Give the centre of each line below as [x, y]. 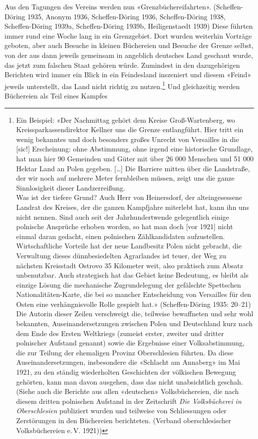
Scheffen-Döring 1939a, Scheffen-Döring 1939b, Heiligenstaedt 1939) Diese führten [129, 26]
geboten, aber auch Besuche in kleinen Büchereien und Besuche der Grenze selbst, [129, 45]
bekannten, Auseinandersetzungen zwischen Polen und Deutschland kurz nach [134, 323]
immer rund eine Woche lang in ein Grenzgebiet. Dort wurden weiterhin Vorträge [128, 35]
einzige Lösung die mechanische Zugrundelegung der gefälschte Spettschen [129, 284]
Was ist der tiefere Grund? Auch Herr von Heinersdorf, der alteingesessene [129, 197]
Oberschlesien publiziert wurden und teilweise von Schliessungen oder [121, 411]
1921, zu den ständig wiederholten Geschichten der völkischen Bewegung [126, 372]
